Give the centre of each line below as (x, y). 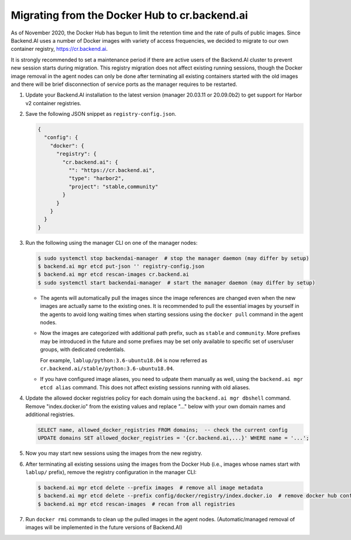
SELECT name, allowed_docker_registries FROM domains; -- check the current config (163, 430)
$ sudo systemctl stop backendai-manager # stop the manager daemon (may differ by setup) (173, 258)
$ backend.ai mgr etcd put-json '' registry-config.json (121, 266)
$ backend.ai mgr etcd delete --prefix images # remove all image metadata (150, 488)
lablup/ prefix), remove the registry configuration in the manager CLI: (111, 472)
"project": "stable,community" (113, 186)
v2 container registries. (54, 103)
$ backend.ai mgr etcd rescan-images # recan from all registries (137, 504)
